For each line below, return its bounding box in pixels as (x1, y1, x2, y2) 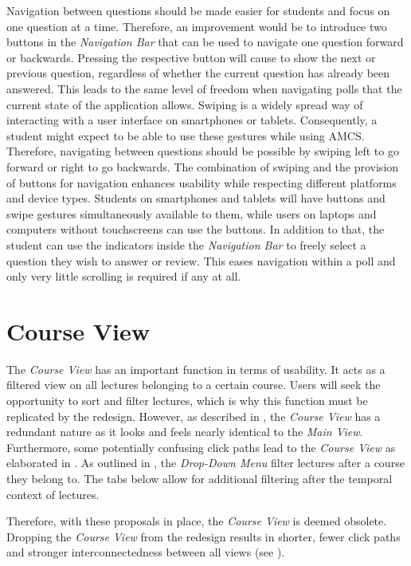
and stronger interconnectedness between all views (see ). (6, 544, 285, 560)
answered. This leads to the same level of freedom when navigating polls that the (6, 80, 402, 96)
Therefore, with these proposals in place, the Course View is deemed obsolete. (6, 513, 387, 529)
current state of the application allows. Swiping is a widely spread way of (6, 96, 363, 112)
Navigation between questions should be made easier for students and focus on (6, 2, 390, 18)
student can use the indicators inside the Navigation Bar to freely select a (6, 236, 366, 253)
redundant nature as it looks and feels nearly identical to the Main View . (6, 423, 363, 440)
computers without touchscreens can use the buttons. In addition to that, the (6, 221, 385, 238)
